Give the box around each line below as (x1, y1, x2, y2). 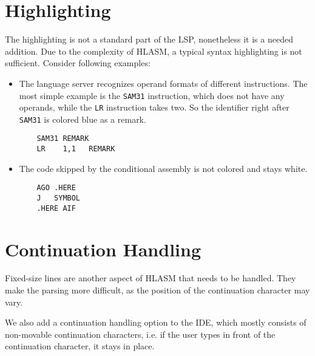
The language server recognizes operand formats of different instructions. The (19, 77, 308, 89)
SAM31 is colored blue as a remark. (19, 112, 146, 125)
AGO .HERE (36, 183, 76, 193)
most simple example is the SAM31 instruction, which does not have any (19, 89, 285, 101)
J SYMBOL (36, 194, 81, 203)
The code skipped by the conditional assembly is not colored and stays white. (19, 162, 308, 174)
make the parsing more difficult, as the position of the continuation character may (5, 284, 310, 296)
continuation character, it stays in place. (5, 340, 155, 352)
